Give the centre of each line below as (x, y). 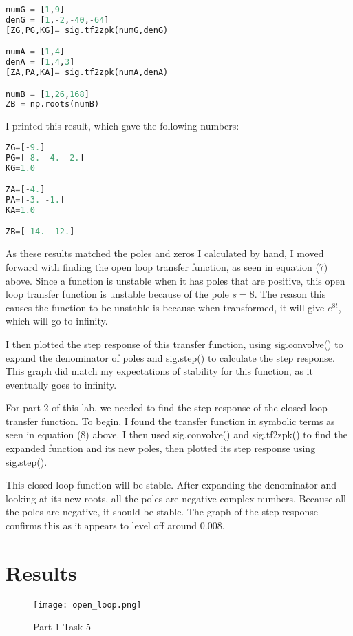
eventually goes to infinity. (61, 384)
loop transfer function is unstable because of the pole (117, 294)
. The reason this (290, 294)
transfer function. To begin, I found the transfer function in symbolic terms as (170, 421)
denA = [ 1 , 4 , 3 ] (40, 62)
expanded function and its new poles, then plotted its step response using (161, 448)
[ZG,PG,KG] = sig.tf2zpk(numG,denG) (87, 30)
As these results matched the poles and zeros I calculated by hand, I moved (165, 253)
